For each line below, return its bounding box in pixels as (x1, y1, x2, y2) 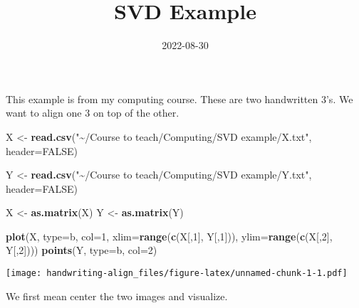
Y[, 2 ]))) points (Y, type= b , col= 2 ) (6, 243, 157, 257)
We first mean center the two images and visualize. (6, 288, 228, 303)
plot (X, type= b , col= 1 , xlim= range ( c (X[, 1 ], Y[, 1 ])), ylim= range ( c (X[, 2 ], (6, 228, 333, 243)
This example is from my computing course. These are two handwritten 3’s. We (6, 91, 353, 106)
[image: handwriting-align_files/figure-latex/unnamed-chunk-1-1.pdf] (6, 268, 348, 279)
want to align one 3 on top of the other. (6, 105, 179, 120)
